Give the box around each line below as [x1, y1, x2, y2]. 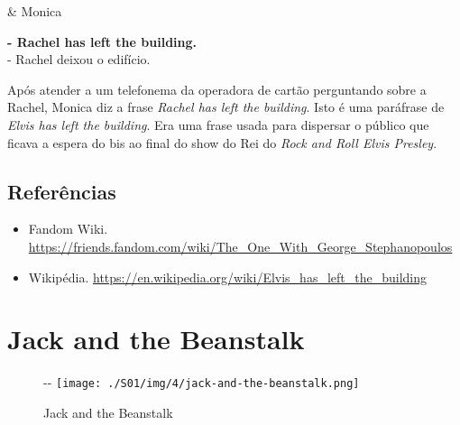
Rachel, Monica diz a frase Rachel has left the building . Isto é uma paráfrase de [7, 97, 445, 116]
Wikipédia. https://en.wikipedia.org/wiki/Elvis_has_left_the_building [28, 267, 428, 286]
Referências [7, 177, 116, 205]
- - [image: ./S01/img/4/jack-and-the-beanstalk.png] [43, 373, 360, 392]
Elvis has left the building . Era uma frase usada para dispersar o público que [7, 115, 429, 134]
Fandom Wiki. [28, 219, 108, 238]
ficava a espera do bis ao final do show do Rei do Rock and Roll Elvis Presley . [7, 133, 437, 152]
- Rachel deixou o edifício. [7, 50, 151, 69]
